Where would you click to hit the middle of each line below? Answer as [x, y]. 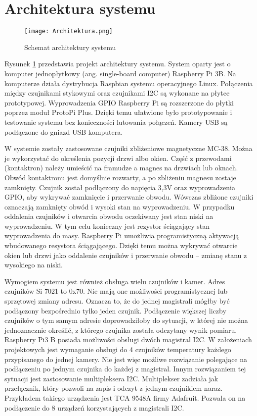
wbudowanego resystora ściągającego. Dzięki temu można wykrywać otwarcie [121, 245]
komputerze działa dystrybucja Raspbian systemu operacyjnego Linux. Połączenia [129, 83]
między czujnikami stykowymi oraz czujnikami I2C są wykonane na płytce [117, 93]
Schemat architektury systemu [70, 47]
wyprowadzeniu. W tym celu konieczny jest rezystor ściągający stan [107, 226]
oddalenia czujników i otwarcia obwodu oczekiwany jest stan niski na [109, 216]
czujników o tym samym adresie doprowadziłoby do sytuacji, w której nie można [126, 320]
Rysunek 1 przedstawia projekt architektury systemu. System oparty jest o [118, 64]
